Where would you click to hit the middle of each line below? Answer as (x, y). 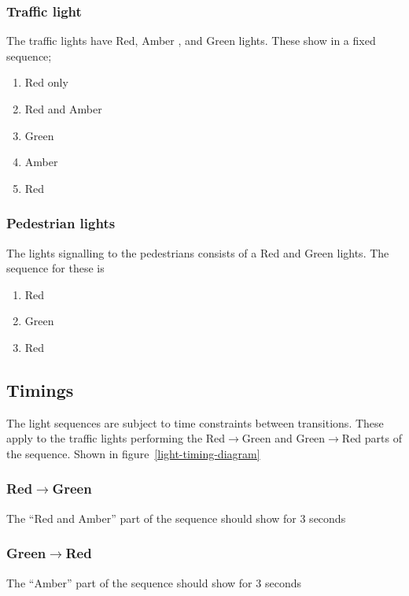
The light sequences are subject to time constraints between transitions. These (195, 422)
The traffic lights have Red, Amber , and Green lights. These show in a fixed (191, 41)
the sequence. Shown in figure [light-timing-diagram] (133, 453)
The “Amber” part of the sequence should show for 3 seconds (154, 582)
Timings (40, 389)
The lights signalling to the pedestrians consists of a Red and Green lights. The (198, 252)
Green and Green (284, 438)
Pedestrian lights (61, 223)
